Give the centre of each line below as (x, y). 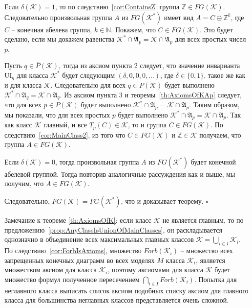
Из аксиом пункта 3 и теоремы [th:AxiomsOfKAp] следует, (153, 94)
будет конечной (213, 161)
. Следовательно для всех (88, 85)
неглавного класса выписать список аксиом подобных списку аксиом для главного (126, 290)
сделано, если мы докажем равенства (60, 39)
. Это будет (216, 29)
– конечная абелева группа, (52, 29)
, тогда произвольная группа (97, 161)
